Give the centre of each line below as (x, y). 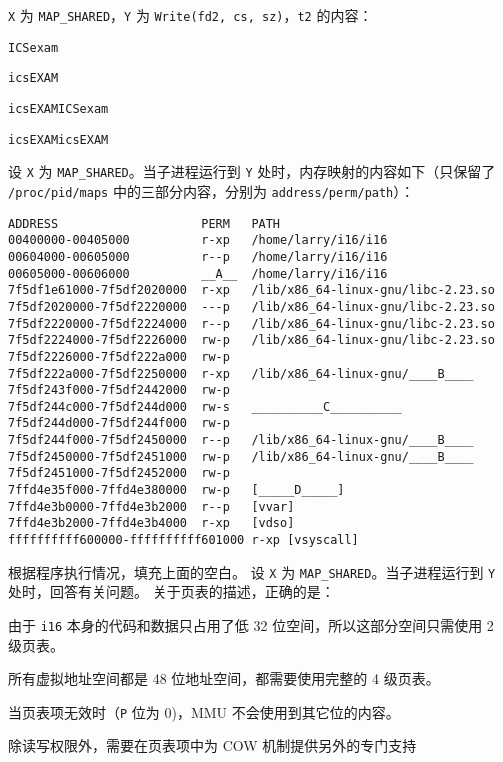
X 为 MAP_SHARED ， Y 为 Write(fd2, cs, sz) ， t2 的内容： (190, 15)
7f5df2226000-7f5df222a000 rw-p (119, 356)
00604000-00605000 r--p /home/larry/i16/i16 (198, 256)
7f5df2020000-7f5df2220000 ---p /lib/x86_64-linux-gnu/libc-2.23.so (251, 306)
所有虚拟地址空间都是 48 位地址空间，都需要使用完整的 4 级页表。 (224, 678)
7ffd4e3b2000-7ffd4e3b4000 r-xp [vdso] (151, 523)
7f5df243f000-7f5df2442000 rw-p (119, 390)
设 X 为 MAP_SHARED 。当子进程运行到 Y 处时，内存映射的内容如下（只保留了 (252, 171)
